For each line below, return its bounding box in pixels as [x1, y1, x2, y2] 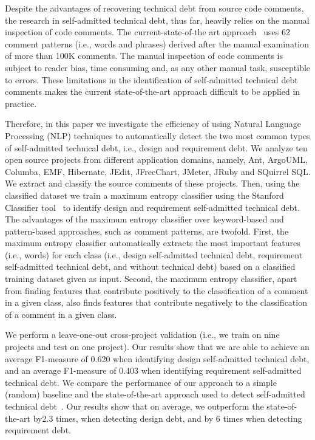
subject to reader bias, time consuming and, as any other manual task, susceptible [5, 61, 311, 74]
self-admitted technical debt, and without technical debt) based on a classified [5, 260, 296, 273]
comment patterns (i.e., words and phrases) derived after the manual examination [5, 37, 310, 50]
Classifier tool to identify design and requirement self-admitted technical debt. [5, 201, 300, 213]
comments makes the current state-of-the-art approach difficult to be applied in [5, 85, 300, 98]
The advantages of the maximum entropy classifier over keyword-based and [5, 213, 284, 225]
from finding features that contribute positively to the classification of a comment [5, 284, 308, 297]
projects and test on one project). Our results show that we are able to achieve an [5, 340, 310, 353]
